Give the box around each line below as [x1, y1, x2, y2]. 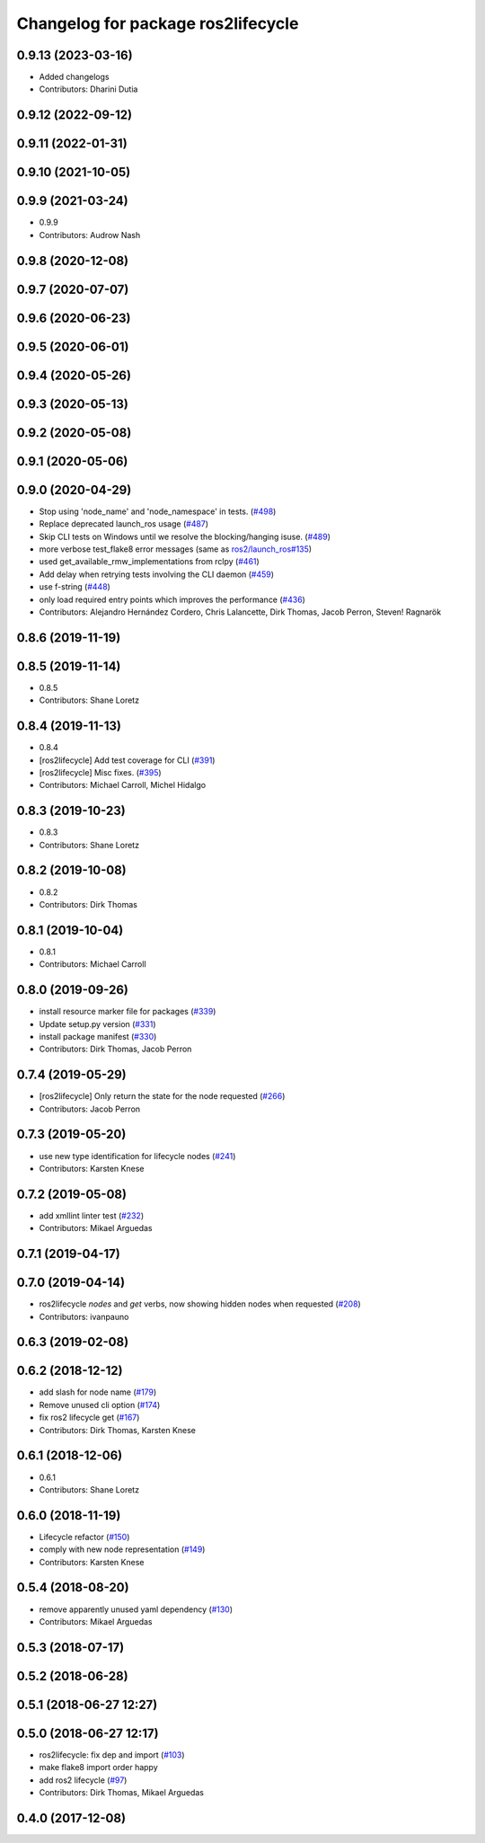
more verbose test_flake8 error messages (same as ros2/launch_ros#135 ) [39, 544, 313, 554]
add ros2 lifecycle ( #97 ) [39, 1775, 128, 1785]
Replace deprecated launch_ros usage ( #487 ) [39, 518, 209, 529]
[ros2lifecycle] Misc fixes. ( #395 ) [39, 766, 162, 777]
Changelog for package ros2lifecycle [16, 13, 299, 33]
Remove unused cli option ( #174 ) [39, 1399, 161, 1410]
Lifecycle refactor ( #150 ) [39, 1531, 130, 1542]
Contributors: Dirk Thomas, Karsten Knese [39, 1424, 197, 1435]
